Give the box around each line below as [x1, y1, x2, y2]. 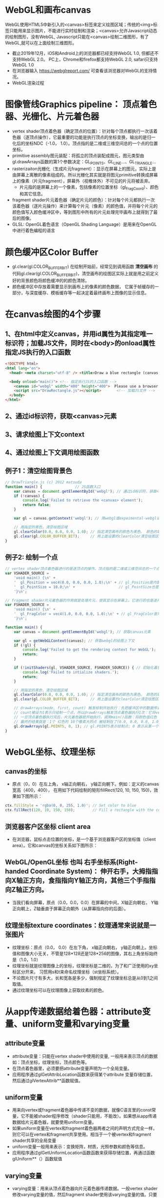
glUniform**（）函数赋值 [12, 1156, 62, 1162]
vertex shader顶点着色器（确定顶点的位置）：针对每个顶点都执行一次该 [12, 128, 154, 134]
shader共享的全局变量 [12, 1137, 57, 1144]
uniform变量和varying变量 [22, 1018, 130, 1029]
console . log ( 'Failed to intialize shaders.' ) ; [22, 670, 119, 675]
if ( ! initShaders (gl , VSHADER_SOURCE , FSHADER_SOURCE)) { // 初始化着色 [14, 665, 161, 670]
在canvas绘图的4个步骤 [5, 309, 101, 320]
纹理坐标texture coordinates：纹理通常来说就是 [5, 921, 150, 930]
